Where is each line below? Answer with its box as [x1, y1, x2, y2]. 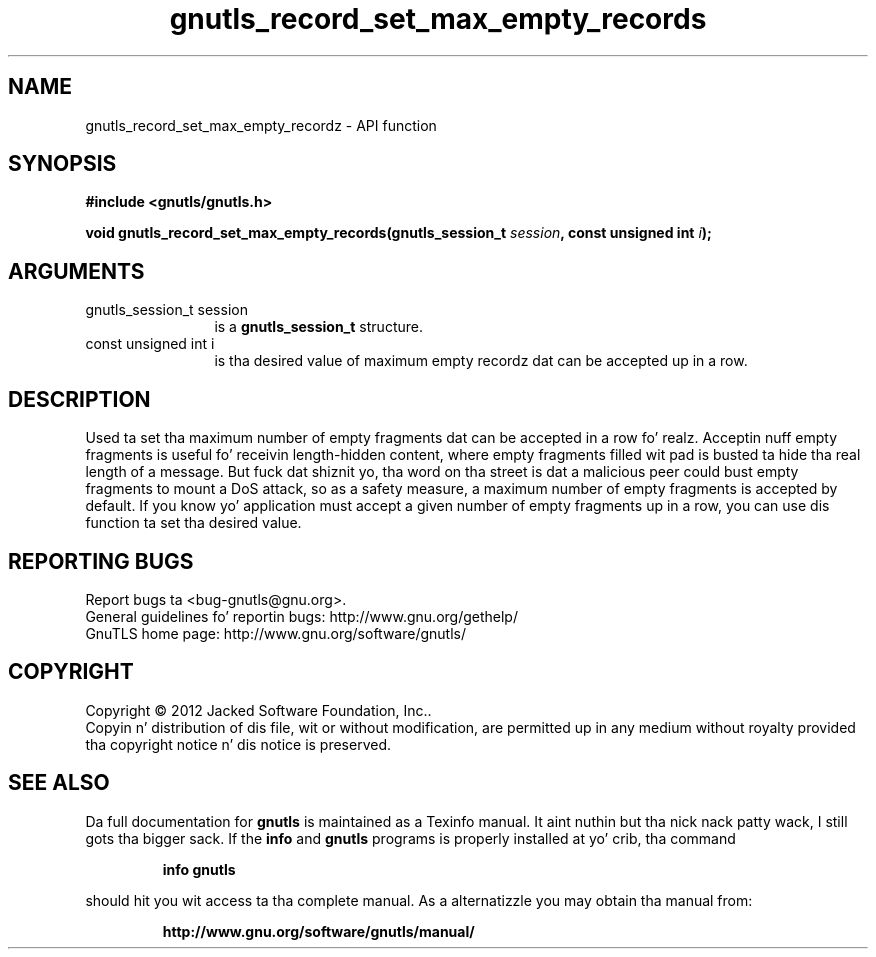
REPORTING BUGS [8, 548, 194, 574]
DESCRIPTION [8, 386, 151, 412]
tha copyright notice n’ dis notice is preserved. [85, 735, 392, 753]
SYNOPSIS [8, 151, 117, 177]
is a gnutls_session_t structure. [214, 318, 423, 336]
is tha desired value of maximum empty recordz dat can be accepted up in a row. [214, 352, 748, 370]
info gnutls [162, 860, 236, 878]
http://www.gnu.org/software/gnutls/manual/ [162, 922, 475, 940]
